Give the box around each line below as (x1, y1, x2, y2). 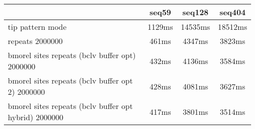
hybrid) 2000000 (8, 111, 63, 123)
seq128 (182, 6, 209, 18)
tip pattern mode (8, 21, 67, 32)
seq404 (219, 6, 246, 18)
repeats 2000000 (8, 35, 63, 46)
